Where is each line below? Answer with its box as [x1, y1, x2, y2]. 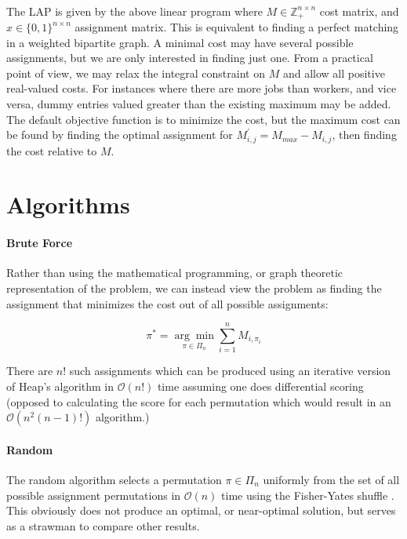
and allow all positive [282, 64, 385, 81]
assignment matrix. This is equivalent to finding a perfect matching [74, 19, 399, 35]
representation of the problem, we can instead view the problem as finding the [6, 280, 382, 297]
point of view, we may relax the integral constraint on [6, 64, 265, 81]
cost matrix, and [319, 2, 399, 19]
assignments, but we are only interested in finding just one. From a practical [6, 49, 373, 66]
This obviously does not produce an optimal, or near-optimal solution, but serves [6, 502, 396, 519]
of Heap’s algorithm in [6, 377, 114, 394]
